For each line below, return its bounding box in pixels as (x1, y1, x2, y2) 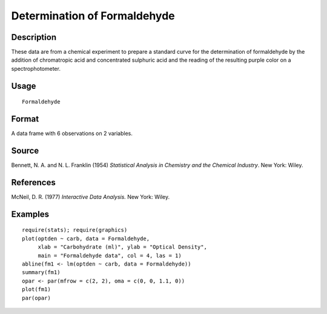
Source (11, 145, 39, 155)
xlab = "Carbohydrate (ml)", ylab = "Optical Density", (38, 244, 207, 250)
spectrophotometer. (11, 65, 61, 72)
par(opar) (22, 294, 51, 301)
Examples (11, 209, 50, 219)
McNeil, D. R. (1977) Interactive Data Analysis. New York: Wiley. (11, 193, 170, 200)
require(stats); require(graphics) (22, 227, 128, 234)
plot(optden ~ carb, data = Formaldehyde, (22, 235, 150, 242)
